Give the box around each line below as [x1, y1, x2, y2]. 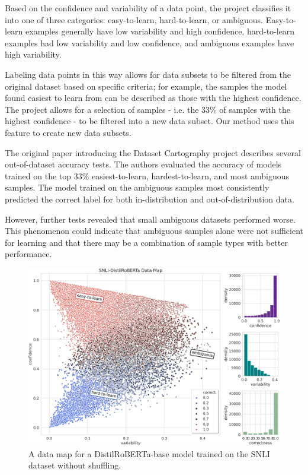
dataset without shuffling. [28, 459, 121, 471]
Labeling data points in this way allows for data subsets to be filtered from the [5, 68, 291, 80]
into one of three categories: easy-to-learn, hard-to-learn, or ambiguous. [5, 13, 264, 26]
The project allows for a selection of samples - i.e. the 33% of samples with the [5, 103, 290, 115]
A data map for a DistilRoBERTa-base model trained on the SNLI [28, 447, 270, 460]
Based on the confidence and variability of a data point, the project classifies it [5, 2, 291, 14]
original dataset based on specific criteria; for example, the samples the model [5, 80, 287, 92]
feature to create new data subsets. [5, 126, 131, 138]
